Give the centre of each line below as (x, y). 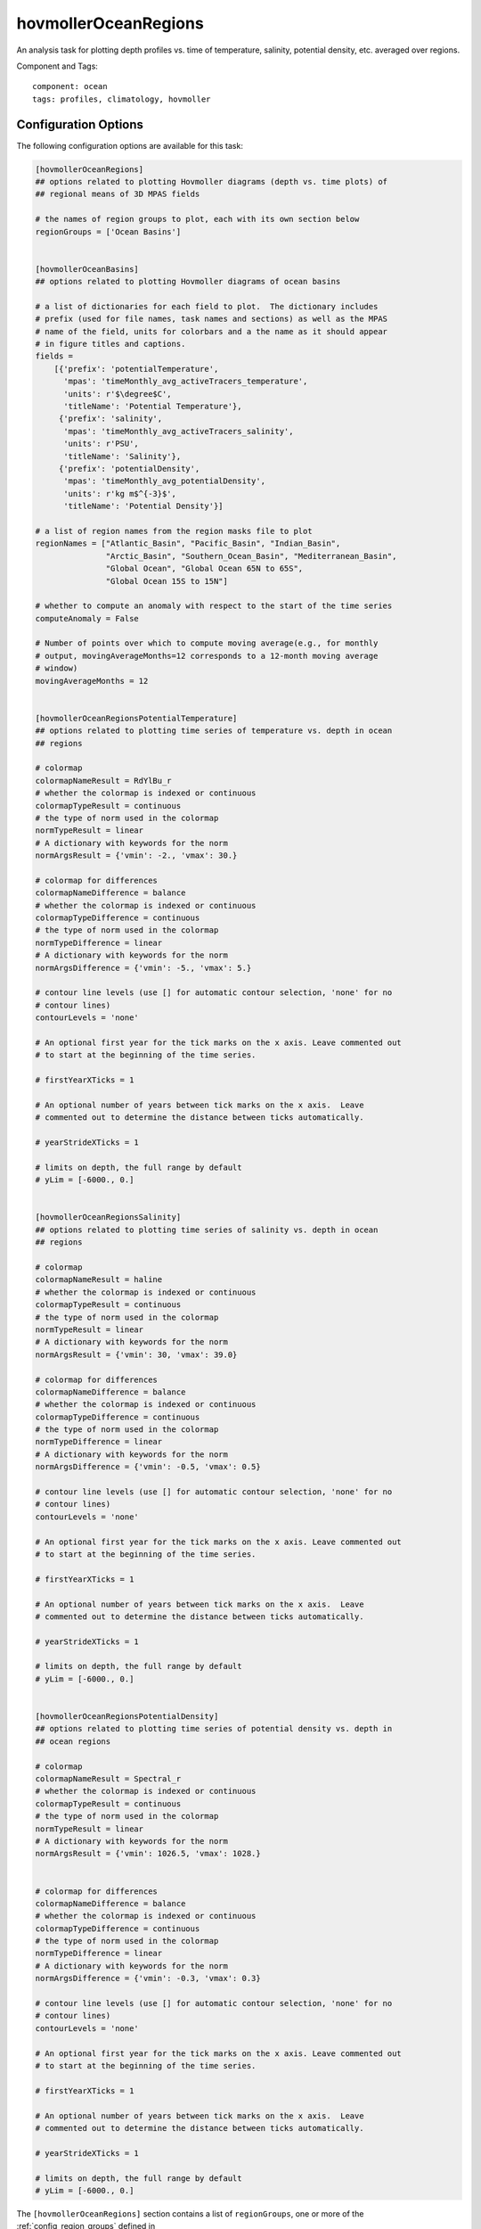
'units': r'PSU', (102, 444)
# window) (57, 668)
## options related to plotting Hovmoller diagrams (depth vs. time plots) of (211, 181)
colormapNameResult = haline (99, 1280)
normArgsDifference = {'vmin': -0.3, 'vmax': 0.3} (148, 1978)
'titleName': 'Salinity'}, (122, 456)
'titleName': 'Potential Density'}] (143, 506)
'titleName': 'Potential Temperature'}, (153, 407)
